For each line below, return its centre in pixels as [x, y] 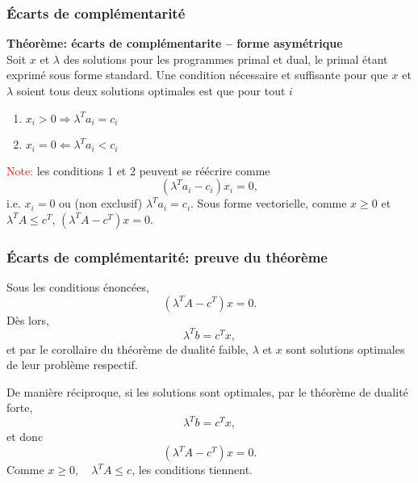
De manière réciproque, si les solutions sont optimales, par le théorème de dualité [207, 391]
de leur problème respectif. [72, 365]
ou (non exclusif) [101, 203]
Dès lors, [28, 319]
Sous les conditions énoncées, [78, 286]
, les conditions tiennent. [192, 470]
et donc [25, 437]
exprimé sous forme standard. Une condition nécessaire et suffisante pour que [197, 75]
